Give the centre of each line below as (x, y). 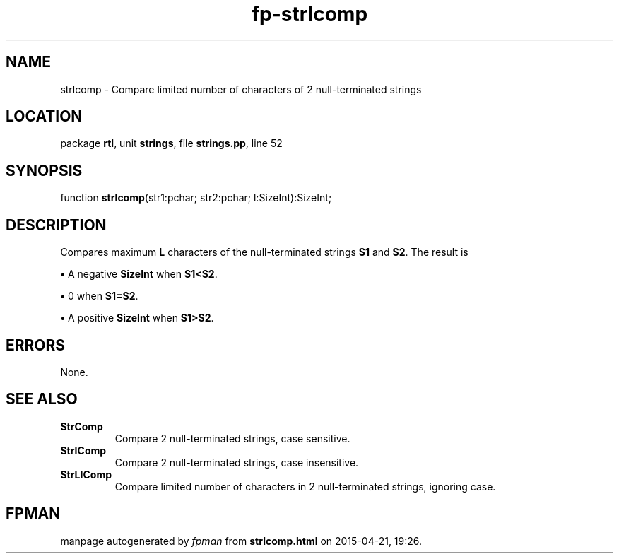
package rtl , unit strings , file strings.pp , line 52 (171, 143)
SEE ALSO (42, 399)
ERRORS (36, 345)
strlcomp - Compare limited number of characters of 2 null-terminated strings (241, 89)
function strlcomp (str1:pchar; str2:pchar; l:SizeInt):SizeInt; (196, 198)
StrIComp (83, 450)
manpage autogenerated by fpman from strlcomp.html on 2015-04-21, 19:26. (241, 541)
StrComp (82, 426)
